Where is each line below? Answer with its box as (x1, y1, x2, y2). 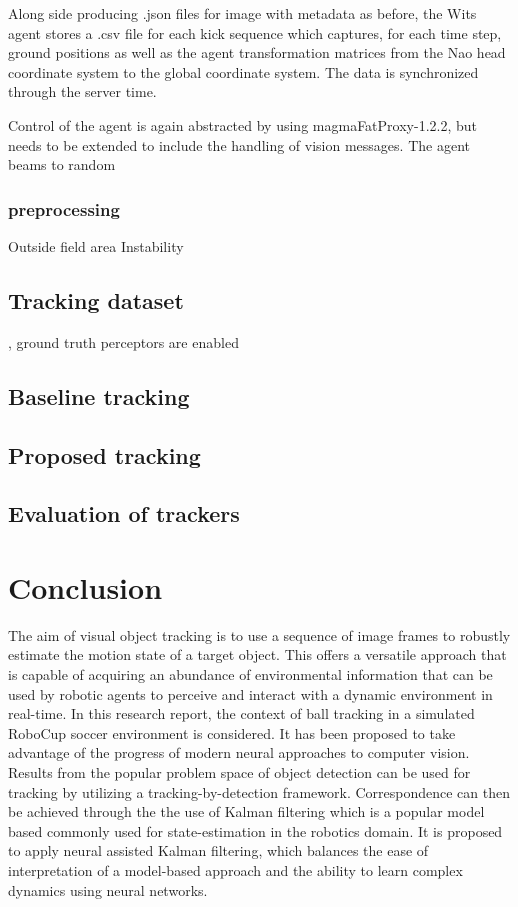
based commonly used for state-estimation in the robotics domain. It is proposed (8, 820, 503, 841)
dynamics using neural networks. (8, 879, 208, 900)
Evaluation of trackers (8, 498, 240, 529)
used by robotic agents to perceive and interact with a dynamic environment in (8, 683, 493, 704)
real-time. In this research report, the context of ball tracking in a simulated (8, 703, 475, 724)
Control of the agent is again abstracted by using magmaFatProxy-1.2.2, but (8, 114, 477, 135)
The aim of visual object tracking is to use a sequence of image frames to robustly (8, 624, 511, 645)
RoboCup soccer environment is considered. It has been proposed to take (8, 722, 456, 743)
